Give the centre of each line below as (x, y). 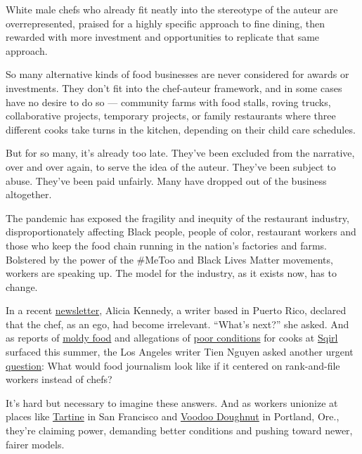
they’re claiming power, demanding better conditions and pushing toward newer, (179, 430)
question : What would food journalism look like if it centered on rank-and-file (173, 365)
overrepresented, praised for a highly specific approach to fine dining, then (165, 23)
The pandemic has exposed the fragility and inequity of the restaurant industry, (177, 218)
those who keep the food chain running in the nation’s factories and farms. (167, 245)
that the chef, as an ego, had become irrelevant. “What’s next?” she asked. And (177, 324)
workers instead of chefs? (59, 379)
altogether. (29, 194)
